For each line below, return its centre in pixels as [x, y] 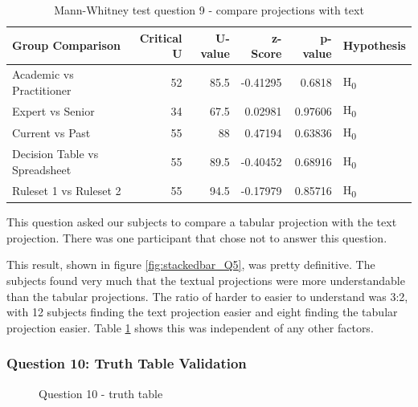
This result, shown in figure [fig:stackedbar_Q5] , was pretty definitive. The [191, 265]
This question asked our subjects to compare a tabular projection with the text [202, 222]
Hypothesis [374, 45]
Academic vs [43, 74]
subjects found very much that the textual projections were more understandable [206, 281]
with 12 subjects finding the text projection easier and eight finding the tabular [202, 312]
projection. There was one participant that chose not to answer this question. [197, 237]
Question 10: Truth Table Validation [127, 363]
